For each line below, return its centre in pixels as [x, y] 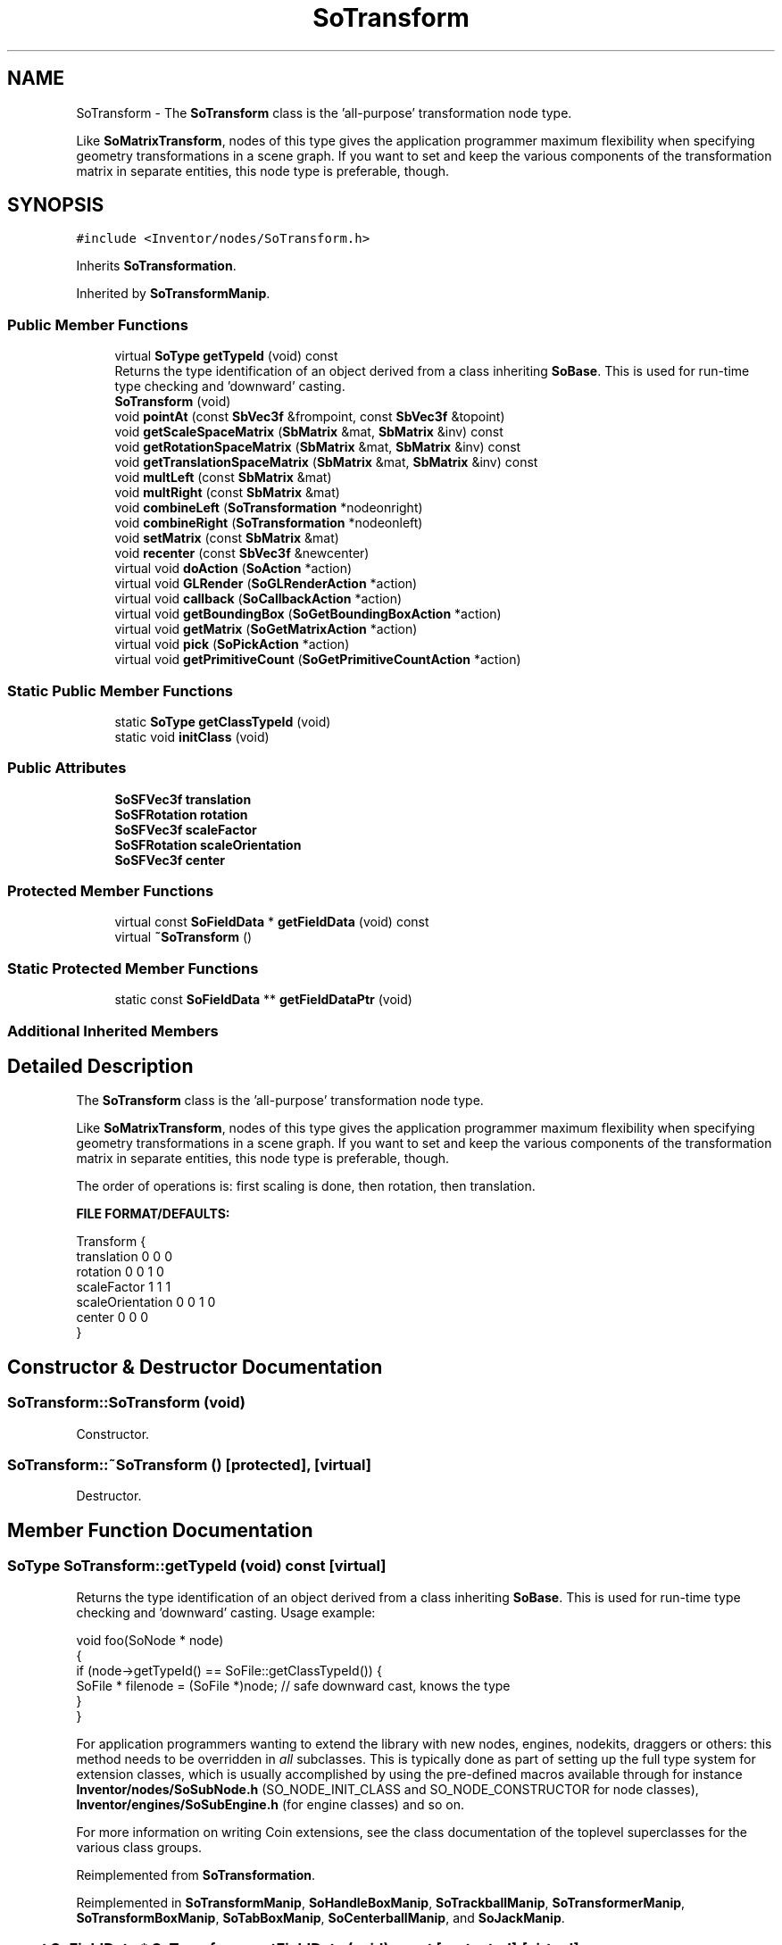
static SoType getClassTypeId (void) [223, 721]
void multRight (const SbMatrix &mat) [227, 493]
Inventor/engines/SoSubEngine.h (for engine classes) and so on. [270, 1804]
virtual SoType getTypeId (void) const [226, 356]
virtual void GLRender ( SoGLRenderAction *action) [266, 584]
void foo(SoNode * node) [150, 1640]
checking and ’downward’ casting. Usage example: [226, 1612]
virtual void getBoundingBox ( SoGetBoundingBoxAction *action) [308, 614]
